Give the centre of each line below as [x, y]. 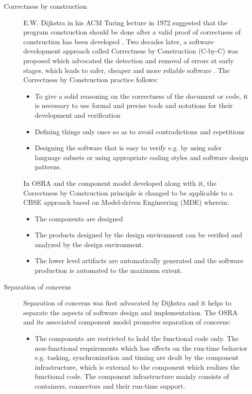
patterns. [48, 167]
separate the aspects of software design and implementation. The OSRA [131, 312]
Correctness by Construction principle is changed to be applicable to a [128, 192]
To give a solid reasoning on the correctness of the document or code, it [141, 96]
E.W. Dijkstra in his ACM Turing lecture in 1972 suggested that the [126, 22]
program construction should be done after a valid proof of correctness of [132, 32]
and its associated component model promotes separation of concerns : [127, 322]
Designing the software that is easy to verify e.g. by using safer [128, 148]
